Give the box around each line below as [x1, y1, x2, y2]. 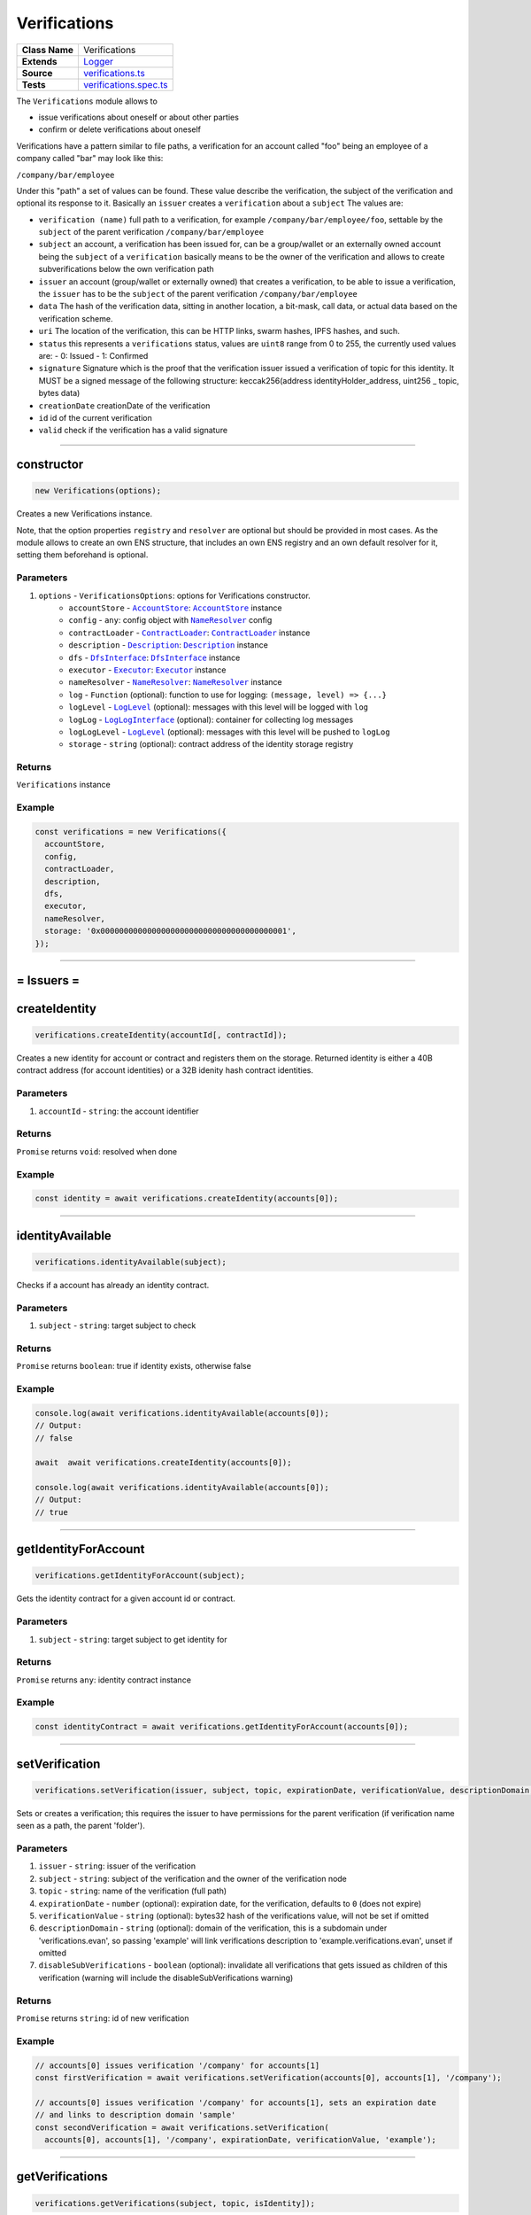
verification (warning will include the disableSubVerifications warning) [38, 1972, 294, 1983]
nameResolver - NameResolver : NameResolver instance [68, 677, 282, 688]
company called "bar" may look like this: [16, 153, 164, 164]
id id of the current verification [38, 412, 152, 423]
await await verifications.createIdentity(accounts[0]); [35, 1457, 292, 1468]
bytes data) [38, 388, 81, 399]
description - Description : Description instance [68, 640, 269, 650]
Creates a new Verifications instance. [16, 509, 153, 519]
